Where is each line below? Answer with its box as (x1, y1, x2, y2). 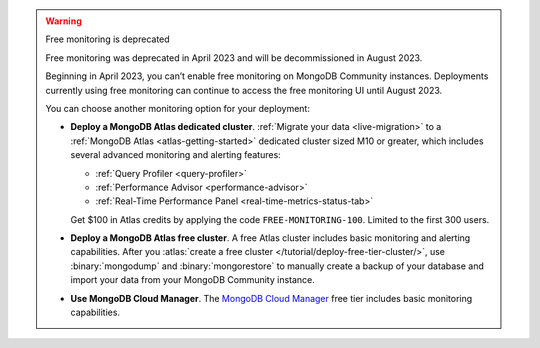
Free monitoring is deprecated (45, 33, 170, 45)
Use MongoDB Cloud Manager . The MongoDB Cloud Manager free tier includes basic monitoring (70, 292, 473, 304)
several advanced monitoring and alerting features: (70, 149, 282, 161)
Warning (45, 15, 82, 27)
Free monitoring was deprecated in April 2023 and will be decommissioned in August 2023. (45, 51, 423, 64)
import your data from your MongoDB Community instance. (70, 274, 315, 286)
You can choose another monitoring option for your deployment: (45, 102, 310, 114)
